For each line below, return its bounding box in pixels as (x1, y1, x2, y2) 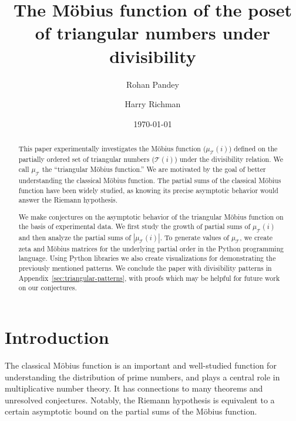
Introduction (5, 325, 109, 349)
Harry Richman (125, 98, 181, 110)
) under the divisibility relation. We (174, 154, 283, 164)
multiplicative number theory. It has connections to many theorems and (5, 382, 263, 395)
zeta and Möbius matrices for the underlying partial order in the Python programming (18, 243, 284, 253)
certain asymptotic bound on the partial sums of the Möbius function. (5, 405, 257, 417)
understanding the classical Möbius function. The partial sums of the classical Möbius (18, 175, 281, 185)
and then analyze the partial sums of (18, 232, 131, 242)
